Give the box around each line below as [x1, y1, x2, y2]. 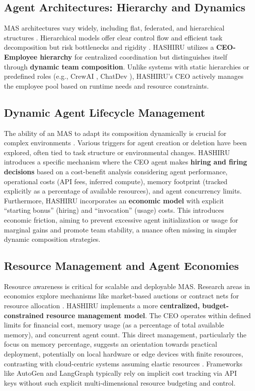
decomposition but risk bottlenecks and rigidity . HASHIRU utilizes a [4, 42, 214, 52]
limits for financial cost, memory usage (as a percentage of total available [4, 320, 224, 330]
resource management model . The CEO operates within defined [46, 310, 251, 320]
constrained [4, 310, 44, 320]
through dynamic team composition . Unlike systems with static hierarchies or [4, 61, 250, 71]
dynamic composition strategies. [4, 234, 101, 244]
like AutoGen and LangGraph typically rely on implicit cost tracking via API [4, 368, 237, 378]
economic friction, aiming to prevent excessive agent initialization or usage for [4, 214, 238, 225]
